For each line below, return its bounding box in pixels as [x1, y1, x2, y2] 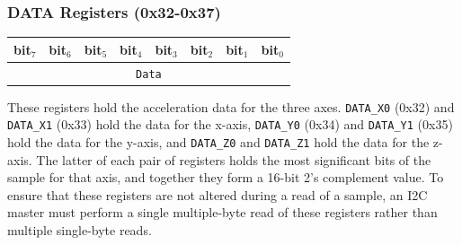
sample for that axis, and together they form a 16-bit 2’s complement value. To [7, 168, 444, 187]
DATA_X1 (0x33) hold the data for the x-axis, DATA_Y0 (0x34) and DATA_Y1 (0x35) [7, 115, 453, 134]
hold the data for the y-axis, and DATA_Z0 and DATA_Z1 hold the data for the [7, 133, 430, 152]
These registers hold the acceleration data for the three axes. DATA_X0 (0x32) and [7, 97, 455, 116]
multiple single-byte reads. [7, 221, 152, 240]
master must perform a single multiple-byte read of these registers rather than [7, 203, 438, 222]
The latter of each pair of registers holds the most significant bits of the [36, 150, 431, 169]
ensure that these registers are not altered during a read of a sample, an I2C [7, 185, 428, 204]
